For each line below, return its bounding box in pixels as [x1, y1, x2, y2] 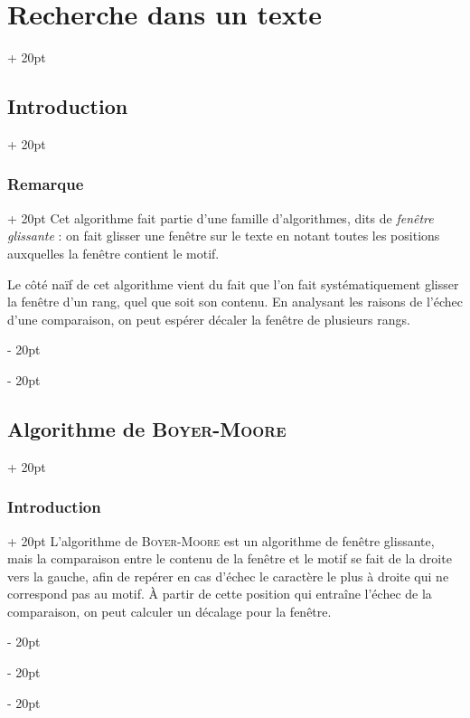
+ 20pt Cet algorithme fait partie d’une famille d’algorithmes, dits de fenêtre [7, 208, 434, 227]
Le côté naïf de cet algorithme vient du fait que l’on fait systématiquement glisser [7, 274, 459, 293]
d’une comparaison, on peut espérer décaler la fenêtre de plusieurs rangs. [7, 309, 410, 328]
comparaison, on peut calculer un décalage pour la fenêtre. [7, 601, 332, 620]
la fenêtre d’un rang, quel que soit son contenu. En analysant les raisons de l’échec [7, 292, 463, 311]
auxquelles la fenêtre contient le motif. [7, 243, 220, 262]
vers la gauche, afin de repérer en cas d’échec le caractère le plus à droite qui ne [7, 566, 449, 585]
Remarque [7, 173, 84, 195]
